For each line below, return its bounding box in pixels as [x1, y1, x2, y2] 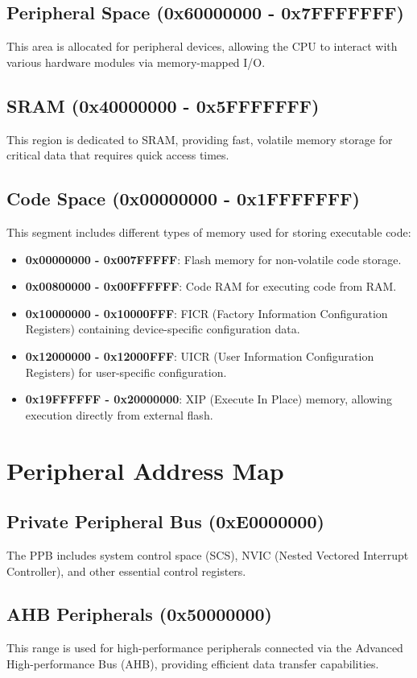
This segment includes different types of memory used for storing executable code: [6, 223, 411, 240]
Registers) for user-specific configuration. [25, 363, 227, 380]
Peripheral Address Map [6, 453, 284, 486]
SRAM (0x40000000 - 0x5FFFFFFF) [6, 93, 320, 118]
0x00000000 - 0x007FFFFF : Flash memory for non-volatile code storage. [25, 250, 402, 267]
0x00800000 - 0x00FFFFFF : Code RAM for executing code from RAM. [25, 278, 397, 295]
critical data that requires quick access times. [6, 147, 229, 163]
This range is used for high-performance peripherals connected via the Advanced [6, 639, 403, 656]
